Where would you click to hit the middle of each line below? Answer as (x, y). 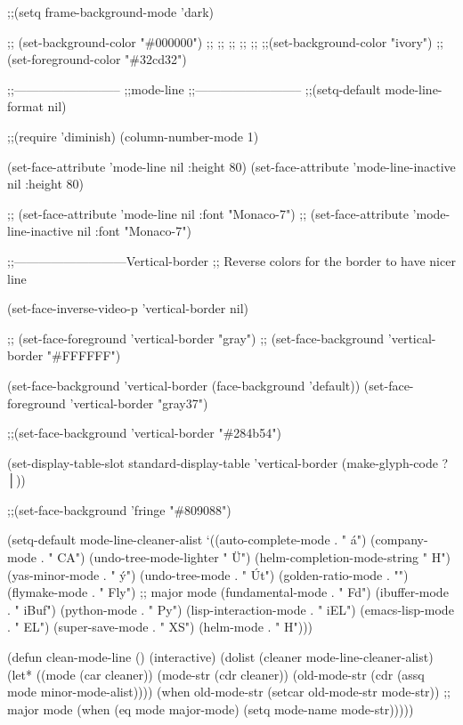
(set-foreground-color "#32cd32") (97, 59)
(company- (399, 540)
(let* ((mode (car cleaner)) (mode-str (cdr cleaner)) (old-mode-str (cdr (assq (216, 674)
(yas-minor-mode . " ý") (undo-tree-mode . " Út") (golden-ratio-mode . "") (208, 574)
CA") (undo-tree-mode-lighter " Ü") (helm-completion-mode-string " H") (254, 557)
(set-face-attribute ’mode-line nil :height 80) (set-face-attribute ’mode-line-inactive (231, 166)
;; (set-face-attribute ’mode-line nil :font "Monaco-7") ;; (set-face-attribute (208, 213)
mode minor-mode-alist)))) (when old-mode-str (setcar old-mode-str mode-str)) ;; (229, 692)
